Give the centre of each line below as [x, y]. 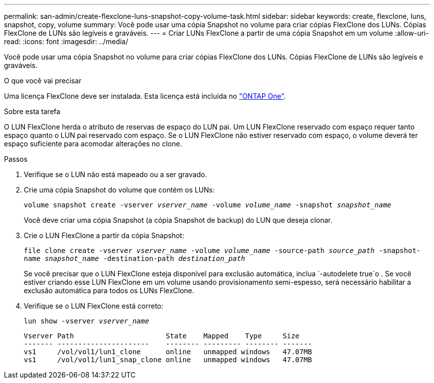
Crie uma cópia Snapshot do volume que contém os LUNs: [119, 190]
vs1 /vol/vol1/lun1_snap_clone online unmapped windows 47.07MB [168, 360]
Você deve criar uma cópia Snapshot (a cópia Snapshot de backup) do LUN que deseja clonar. [178, 220]
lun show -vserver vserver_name [86, 321]
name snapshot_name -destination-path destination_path [135, 258]
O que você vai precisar [43, 81]
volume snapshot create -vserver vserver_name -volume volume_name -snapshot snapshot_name [208, 205]
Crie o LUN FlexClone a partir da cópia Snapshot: [104, 235]
